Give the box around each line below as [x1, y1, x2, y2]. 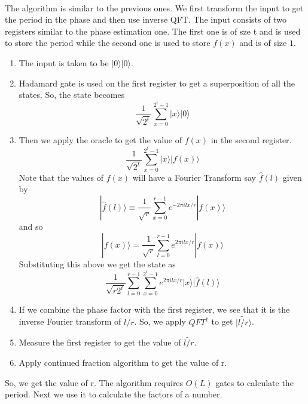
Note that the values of [19, 171, 104, 183]
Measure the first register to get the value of [19, 336, 181, 349]
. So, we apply [134, 315, 186, 328]
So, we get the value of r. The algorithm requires [5, 376, 184, 388]
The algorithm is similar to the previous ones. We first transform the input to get [5, 1, 304, 14]
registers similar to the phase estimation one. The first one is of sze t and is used [5, 24, 301, 37]
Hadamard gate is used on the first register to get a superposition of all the [19, 76, 295, 89]
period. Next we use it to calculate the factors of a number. [5, 388, 222, 400]
